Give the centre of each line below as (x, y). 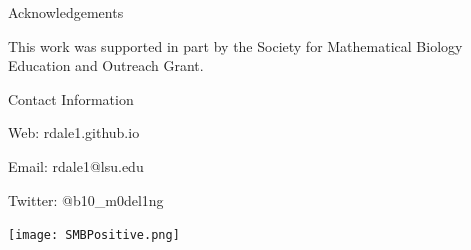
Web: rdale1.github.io (74, 132)
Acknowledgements (66, 12)
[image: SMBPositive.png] (94, 235)
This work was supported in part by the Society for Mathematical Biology (235, 45)
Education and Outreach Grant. (106, 65)
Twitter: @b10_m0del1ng (86, 199)
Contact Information (71, 98)
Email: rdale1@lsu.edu (76, 165)
